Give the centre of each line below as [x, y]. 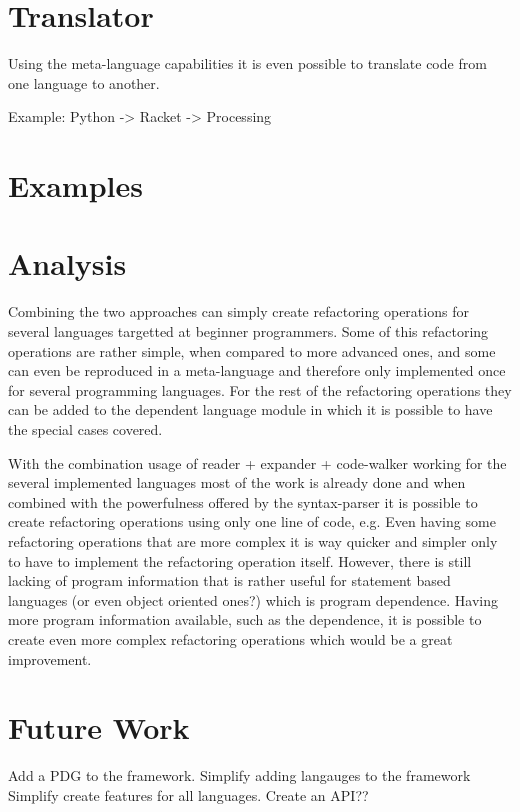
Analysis [67, 263]
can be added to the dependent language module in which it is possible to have [250, 409]
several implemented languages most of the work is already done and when [237, 482]
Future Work [99, 727]
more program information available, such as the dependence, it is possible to [245, 619]
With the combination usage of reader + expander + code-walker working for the [257, 462]
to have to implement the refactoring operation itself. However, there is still [240, 560]
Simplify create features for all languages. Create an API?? [188, 794]
